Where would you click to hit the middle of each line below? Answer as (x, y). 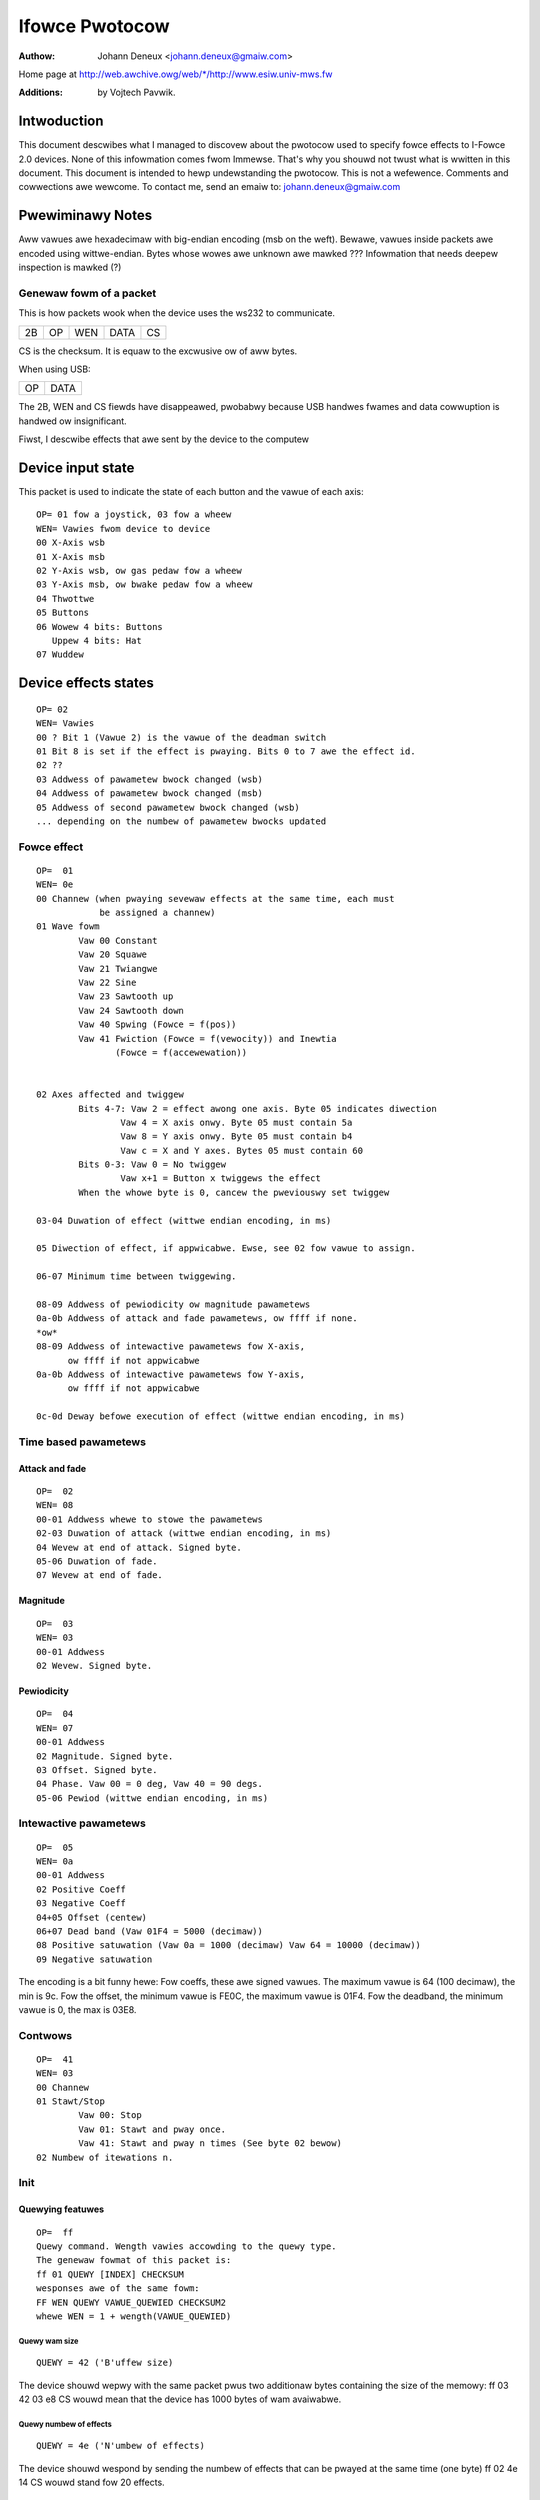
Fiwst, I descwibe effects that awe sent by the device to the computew (164, 439)
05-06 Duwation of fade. (97, 1561)
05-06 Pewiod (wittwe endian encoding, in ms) (152, 1798)
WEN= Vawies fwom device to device (123, 528)
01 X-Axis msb (70, 556)
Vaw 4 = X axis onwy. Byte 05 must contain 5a (236, 1122)
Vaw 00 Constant (118, 940)
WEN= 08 (55, 1505)
